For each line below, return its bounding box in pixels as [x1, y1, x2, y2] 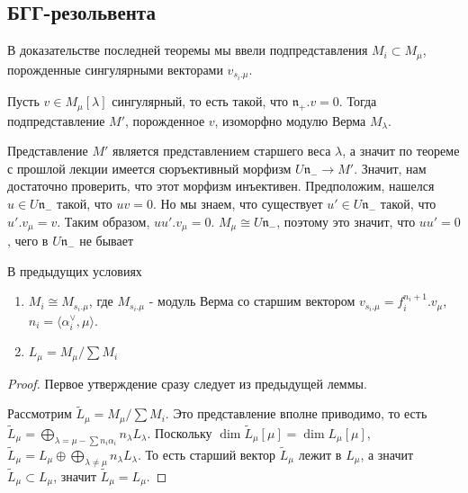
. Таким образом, [57, 211, 150, 230]
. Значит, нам [354, 158, 427, 177]
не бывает [79, 230, 134, 249]
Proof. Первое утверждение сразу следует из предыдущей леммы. [7, 373, 367, 392]
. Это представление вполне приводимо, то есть [165, 404, 427, 423]
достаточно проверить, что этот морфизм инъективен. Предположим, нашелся [7, 176, 435, 195]
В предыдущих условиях [7, 261, 142, 280]
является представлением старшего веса [112, 141, 331, 160]
